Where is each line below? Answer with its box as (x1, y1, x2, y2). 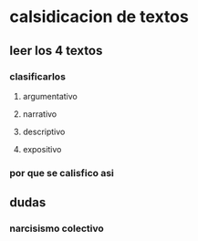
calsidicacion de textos (9, 6, 189, 27)
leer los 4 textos (9, 43, 103, 58)
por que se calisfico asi (9, 166, 114, 179)
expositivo (22, 143, 62, 154)
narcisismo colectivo (9, 222, 105, 235)
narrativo (22, 108, 57, 120)
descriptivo (22, 126, 66, 137)
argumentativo (22, 90, 78, 101)
